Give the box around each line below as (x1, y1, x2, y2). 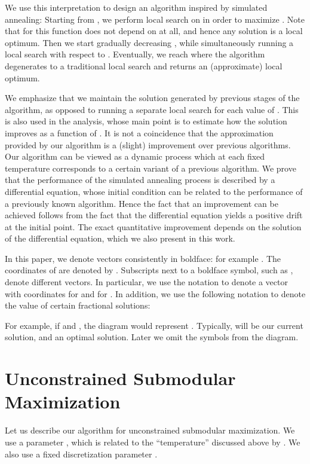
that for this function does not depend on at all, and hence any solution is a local (5, 25, 303, 37)
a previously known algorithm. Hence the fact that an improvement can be (5, 197, 278, 209)
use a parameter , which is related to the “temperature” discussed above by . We (5, 435, 300, 448)
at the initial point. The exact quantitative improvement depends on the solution (5, 220, 302, 233)
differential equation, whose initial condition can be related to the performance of (5, 185, 303, 197)
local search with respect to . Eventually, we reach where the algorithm (5, 48, 265, 60)
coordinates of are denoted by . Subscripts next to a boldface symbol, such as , (5, 264, 293, 276)
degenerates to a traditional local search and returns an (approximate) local (5, 59, 283, 72)
